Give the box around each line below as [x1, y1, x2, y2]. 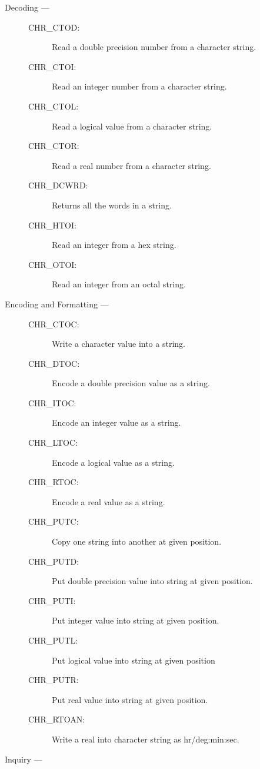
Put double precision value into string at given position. [52, 575, 253, 587]
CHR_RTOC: [28, 476, 79, 488]
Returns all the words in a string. [52, 198, 172, 211]
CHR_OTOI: [28, 258, 77, 270]
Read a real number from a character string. [52, 159, 211, 171]
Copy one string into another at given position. [52, 535, 222, 548]
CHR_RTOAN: [28, 713, 85, 725]
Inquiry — [5, 753, 42, 765]
